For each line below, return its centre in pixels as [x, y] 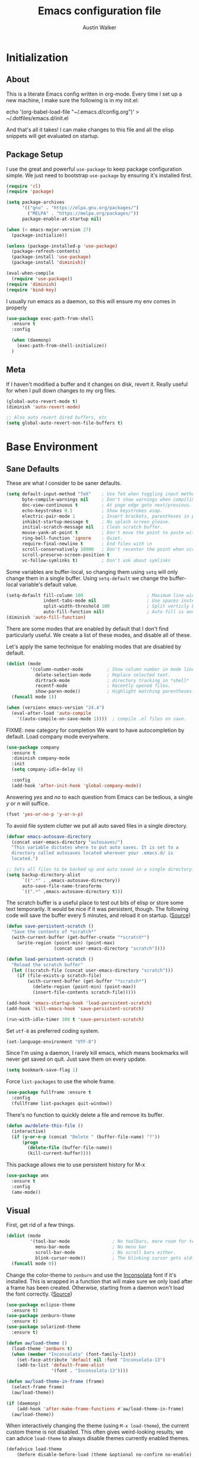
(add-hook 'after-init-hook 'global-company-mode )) [77, 785]
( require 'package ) [30, 191]
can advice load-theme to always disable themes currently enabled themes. [98, 1438]
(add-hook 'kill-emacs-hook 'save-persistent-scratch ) [75, 1008]
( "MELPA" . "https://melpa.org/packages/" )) [83, 213]
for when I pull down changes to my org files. [61, 390]
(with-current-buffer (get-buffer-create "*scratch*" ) [81, 938]
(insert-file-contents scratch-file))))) [84, 992]
